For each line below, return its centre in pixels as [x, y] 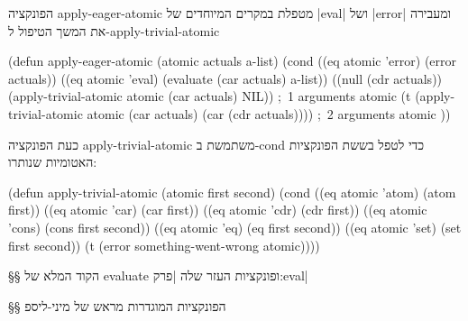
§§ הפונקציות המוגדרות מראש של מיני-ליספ [117, 305]
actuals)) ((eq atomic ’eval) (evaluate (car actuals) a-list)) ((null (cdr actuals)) [225, 78]
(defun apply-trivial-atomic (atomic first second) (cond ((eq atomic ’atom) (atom [232, 192]
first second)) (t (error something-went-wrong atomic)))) [164, 245]
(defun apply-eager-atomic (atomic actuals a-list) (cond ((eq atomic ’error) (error [233, 61]
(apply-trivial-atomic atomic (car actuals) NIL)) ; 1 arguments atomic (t [210, 96]
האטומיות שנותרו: [53, 162]
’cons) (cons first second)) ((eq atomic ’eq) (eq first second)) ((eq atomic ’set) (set [235, 227]
